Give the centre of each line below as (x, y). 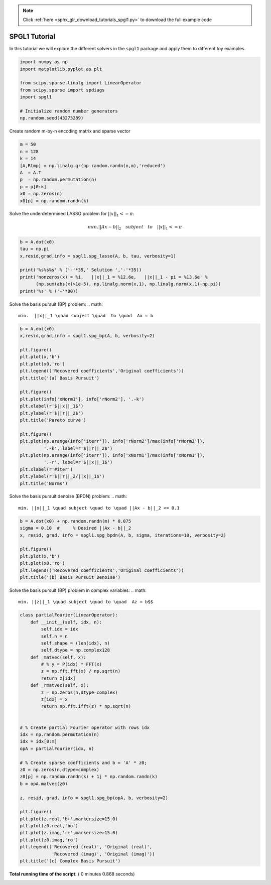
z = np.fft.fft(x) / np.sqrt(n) (81, 671)
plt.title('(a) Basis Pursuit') (60, 378)
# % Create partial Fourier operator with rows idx (85, 727)
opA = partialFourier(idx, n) (57, 748)
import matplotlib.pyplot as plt (61, 69)
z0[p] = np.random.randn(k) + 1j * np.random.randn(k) (89, 777)
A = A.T (31, 172)
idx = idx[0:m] (38, 741)
